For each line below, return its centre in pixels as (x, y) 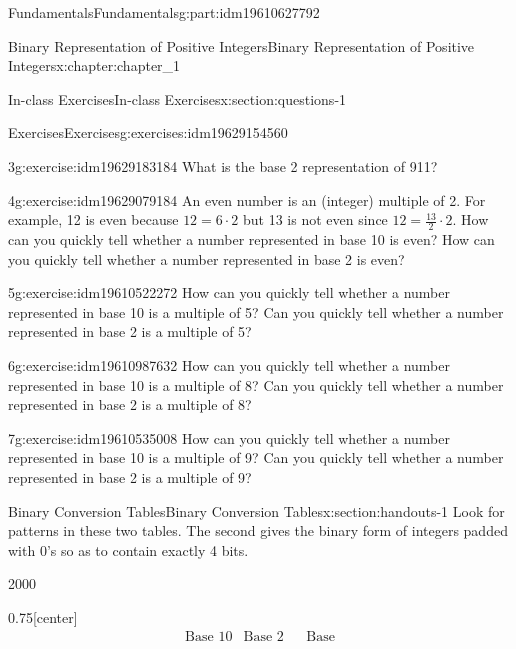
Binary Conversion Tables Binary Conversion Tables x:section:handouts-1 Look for (256, 510)
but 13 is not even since (315, 219)
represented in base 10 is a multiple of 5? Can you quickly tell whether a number (256, 311)
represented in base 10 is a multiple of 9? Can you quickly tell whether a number (256, 457)
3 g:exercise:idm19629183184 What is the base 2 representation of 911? (223, 165)
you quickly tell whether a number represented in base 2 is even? (206, 258)
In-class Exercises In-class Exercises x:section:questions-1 (177, 98)
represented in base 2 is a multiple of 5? (130, 331)
